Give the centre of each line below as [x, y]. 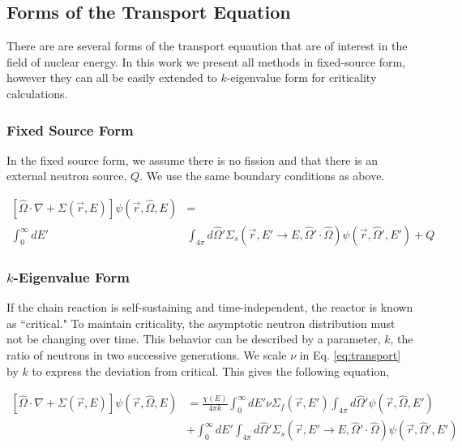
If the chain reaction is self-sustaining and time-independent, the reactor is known [210, 307]
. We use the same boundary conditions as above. [262, 176]
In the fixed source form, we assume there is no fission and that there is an [192, 159]
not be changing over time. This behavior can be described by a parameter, [194, 339]
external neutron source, [67, 176]
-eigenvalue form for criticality [302, 78]
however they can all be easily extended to [112, 78]
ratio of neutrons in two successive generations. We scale [147, 355]
